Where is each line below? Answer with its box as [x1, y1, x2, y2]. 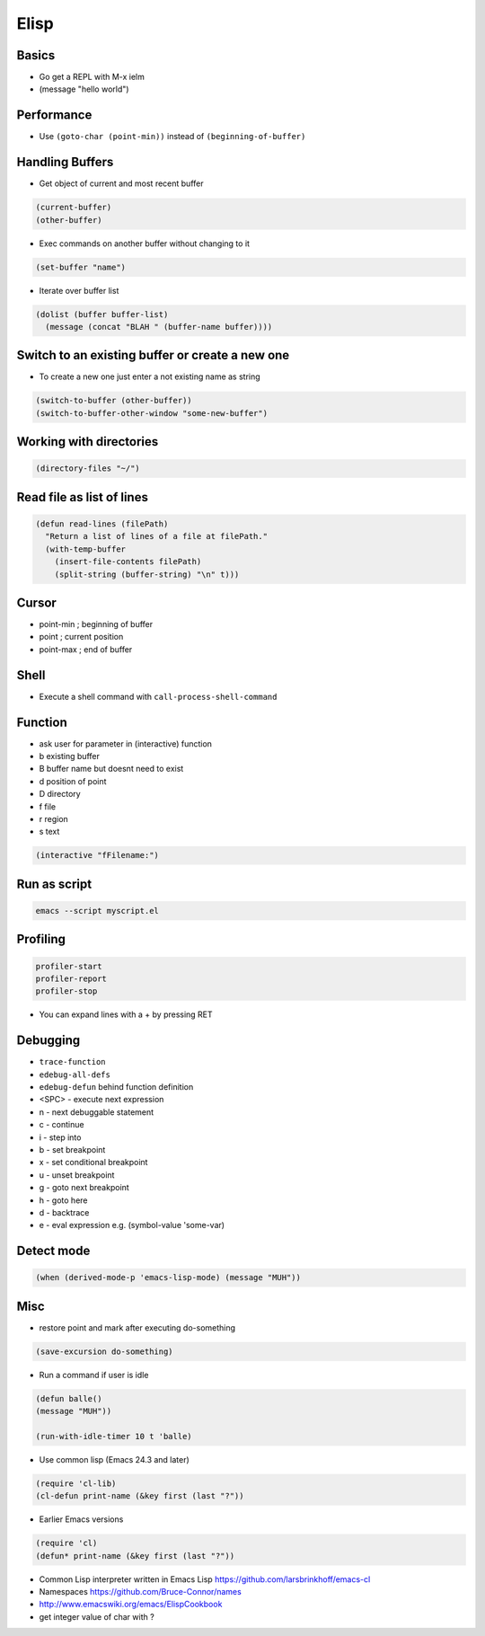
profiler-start [35, 961, 102, 971]
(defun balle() [35, 1393, 102, 1403]
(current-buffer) [35, 202, 112, 213]
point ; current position [39, 632, 124, 642]
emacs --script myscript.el [35, 906, 159, 915]
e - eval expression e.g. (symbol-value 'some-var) [39, 1220, 225, 1231]
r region [39, 814, 69, 825]
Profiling [16, 932, 66, 947]
